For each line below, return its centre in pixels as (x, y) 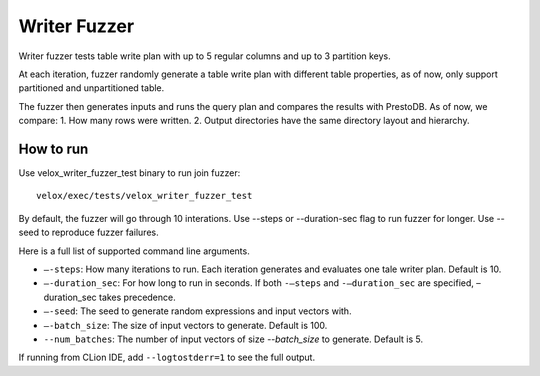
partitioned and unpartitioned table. (91, 88)
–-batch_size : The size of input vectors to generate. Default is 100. (185, 325)
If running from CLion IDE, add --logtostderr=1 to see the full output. (166, 357)
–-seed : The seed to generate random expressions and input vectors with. (197, 311)
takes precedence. (137, 297)
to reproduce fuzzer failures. (100, 232)
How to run (53, 148)
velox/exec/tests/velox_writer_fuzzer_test (144, 196)
